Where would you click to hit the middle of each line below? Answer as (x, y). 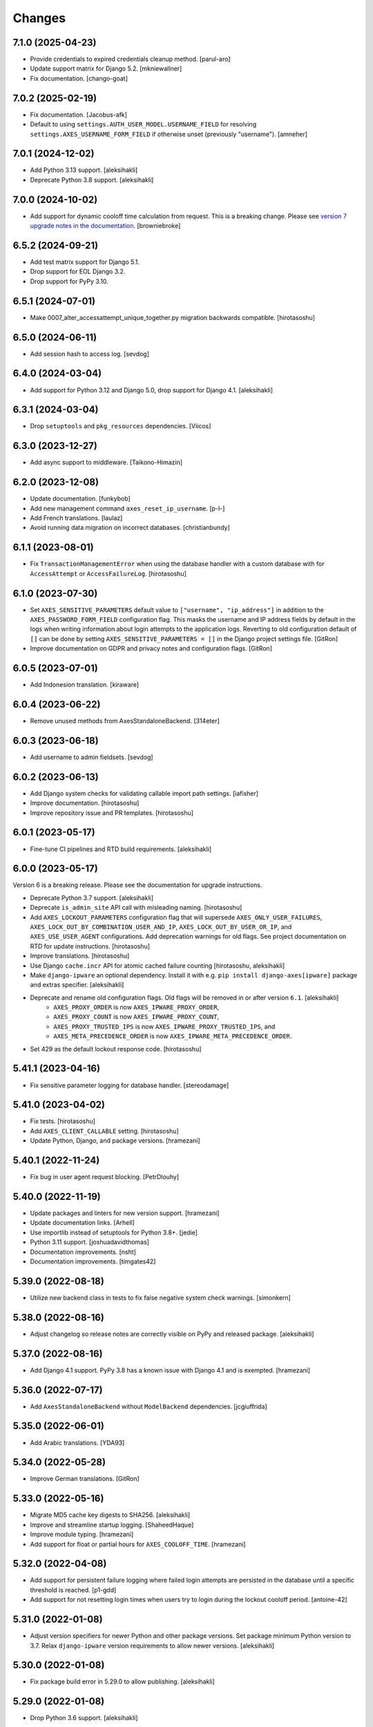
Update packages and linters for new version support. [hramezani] (125, 1213)
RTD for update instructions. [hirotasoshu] (90, 946)
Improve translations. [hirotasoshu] (80, 956)
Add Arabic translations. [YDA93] (77, 1442)
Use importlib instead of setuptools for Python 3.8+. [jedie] (114, 1232)
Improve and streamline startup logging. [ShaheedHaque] (112, 1525)
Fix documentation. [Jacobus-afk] (79, 115)
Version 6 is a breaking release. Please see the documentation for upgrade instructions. (137, 885)
